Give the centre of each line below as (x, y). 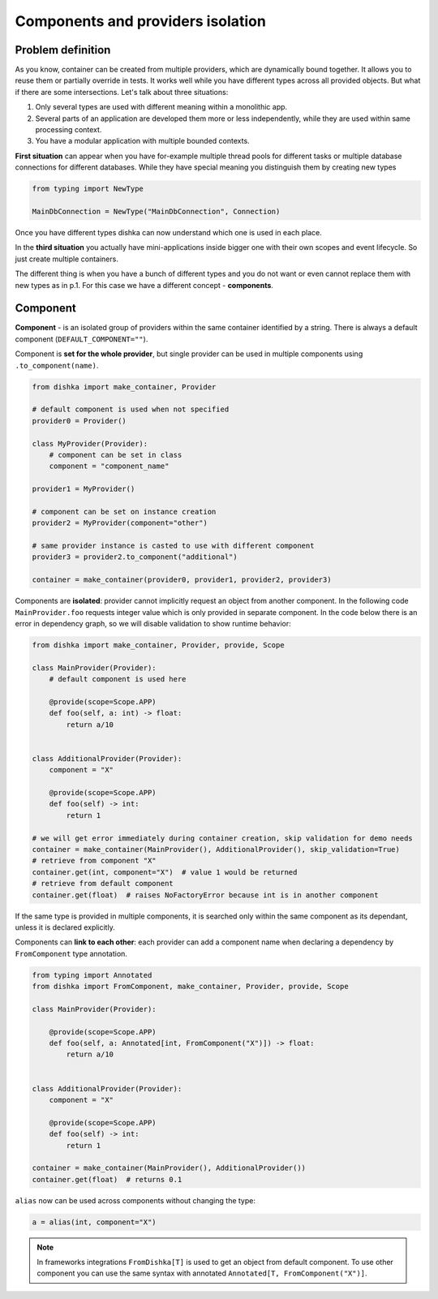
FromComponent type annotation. (71, 953)
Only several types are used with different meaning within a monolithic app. (161, 107)
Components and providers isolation (141, 21)
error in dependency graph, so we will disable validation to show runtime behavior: (153, 623)
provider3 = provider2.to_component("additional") (135, 557)
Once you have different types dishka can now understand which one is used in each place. (168, 232)
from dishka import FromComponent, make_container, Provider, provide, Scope (190, 987)
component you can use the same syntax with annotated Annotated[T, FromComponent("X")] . (202, 1273)
